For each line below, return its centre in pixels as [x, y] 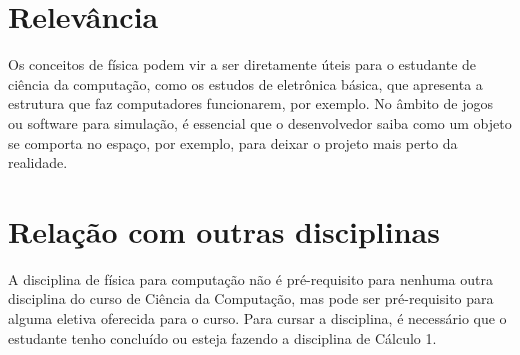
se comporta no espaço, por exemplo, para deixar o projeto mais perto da [233, 142]
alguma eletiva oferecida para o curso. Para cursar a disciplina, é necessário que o [257, 318]
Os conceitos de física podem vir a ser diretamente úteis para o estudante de [242, 64]
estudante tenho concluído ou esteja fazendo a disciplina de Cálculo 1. [222, 337]
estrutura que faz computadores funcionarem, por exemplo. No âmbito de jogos [250, 103]
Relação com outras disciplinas [224, 230]
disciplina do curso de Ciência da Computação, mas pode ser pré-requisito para [251, 298]
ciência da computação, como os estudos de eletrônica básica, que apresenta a [245, 83]
